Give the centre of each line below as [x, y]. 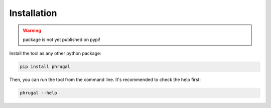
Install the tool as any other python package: [55, 53]
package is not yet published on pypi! [61, 39]
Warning [32, 30]
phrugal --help [38, 93]
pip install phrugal [45, 67]
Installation [33, 13]
